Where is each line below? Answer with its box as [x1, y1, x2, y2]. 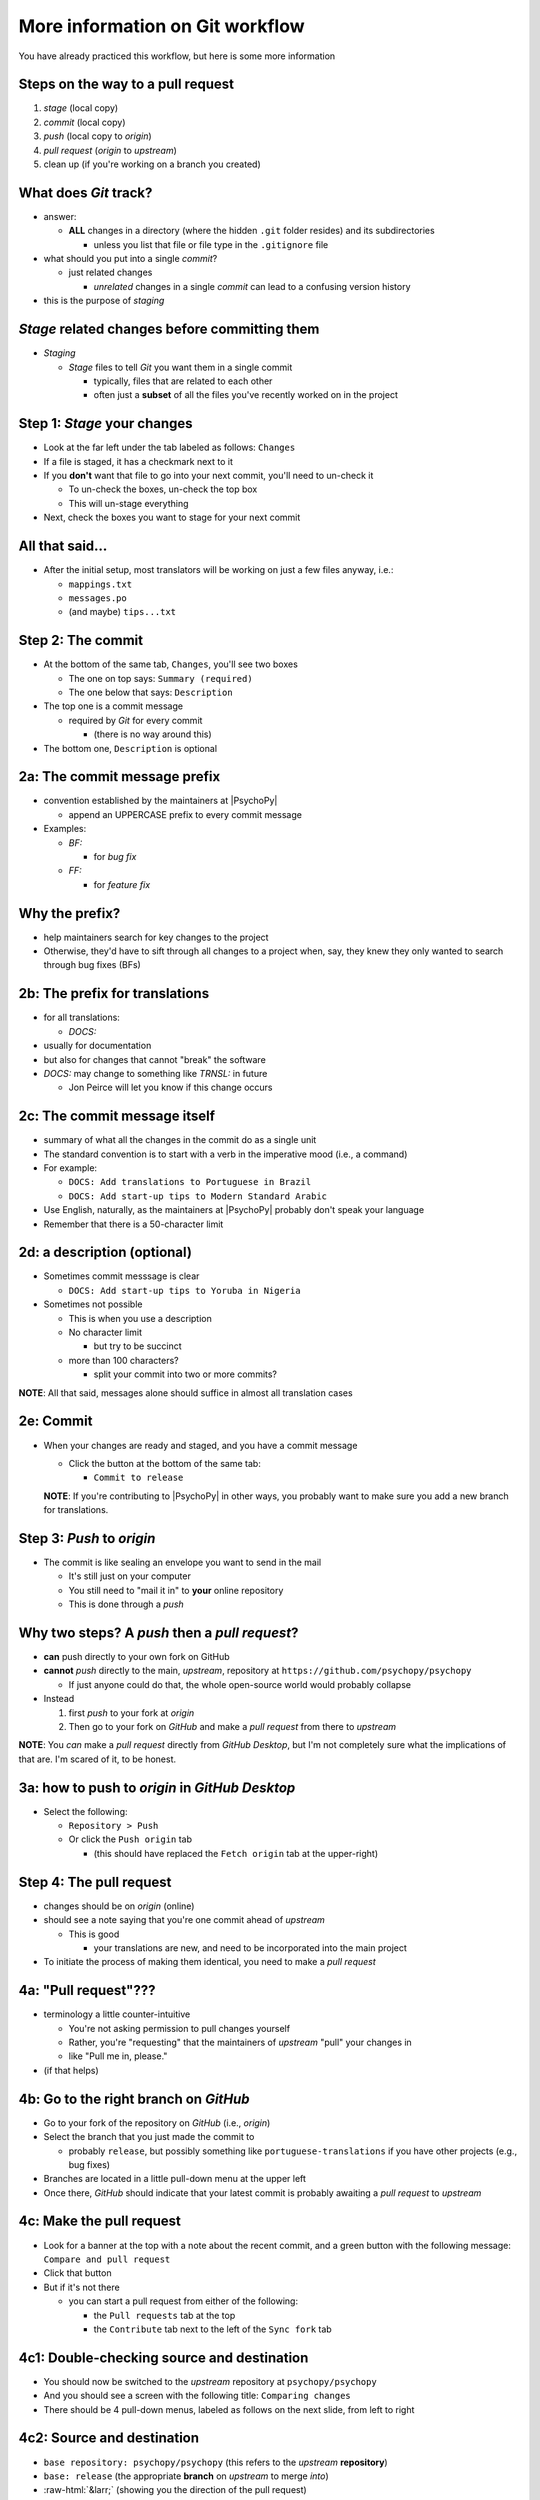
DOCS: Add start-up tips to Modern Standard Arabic [68, 1190, 328, 1202]
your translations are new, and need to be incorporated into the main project [93, 1941, 407, 1954]
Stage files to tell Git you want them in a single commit [68, 361, 293, 373]
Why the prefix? [18, 905, 121, 922]
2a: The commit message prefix [18, 768, 221, 785]
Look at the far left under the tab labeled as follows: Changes [43, 441, 296, 454]
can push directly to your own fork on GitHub [43, 1651, 230, 1663]
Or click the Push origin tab [68, 1833, 193, 1845]
